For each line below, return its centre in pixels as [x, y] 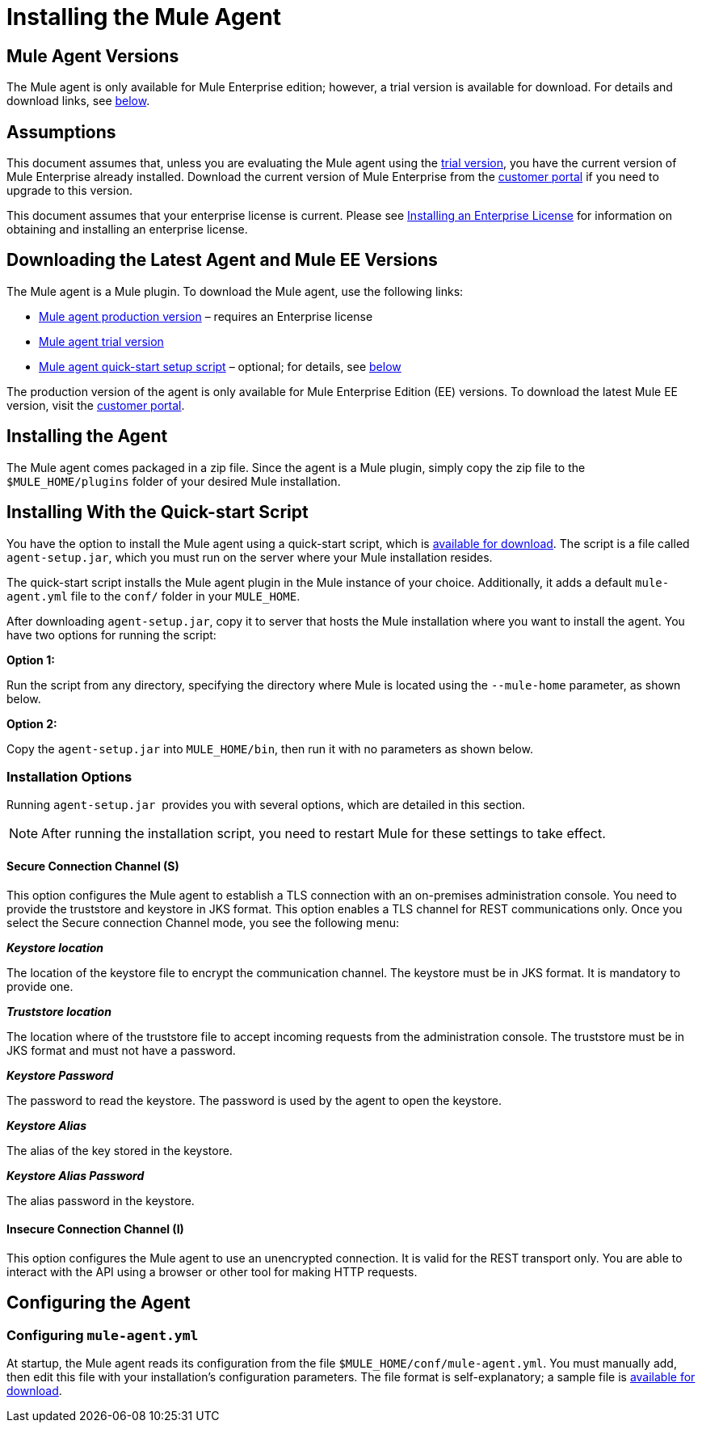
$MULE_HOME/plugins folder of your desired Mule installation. [174, 481]
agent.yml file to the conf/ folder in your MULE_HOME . [153, 596]
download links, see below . [78, 101]
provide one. [40, 986]
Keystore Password [60, 1075]
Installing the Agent [87, 436]
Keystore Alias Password [76, 1175]
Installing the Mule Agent [144, 17]
